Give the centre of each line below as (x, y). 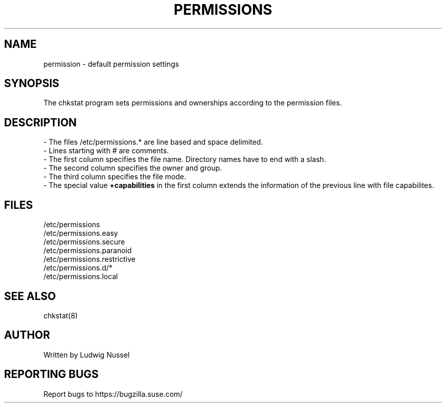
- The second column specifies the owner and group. (133, 168)
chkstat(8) (61, 315)
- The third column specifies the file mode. (115, 177)
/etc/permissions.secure (84, 242)
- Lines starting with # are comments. (106, 151)
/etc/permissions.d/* (78, 268)
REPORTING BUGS (51, 374)
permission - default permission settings (111, 64)
